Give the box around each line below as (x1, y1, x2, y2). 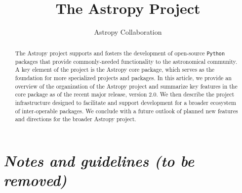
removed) (3, 170, 67, 191)
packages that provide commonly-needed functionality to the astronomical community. (15, 57, 238, 65)
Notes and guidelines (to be (3, 150, 195, 171)
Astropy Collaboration (94, 27, 162, 37)
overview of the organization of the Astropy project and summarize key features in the (15, 82, 238, 90)
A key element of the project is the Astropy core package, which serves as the (15, 65, 215, 74)
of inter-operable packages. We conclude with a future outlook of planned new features (15, 106, 238, 115)
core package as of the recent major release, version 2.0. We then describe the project (15, 90, 235, 98)
